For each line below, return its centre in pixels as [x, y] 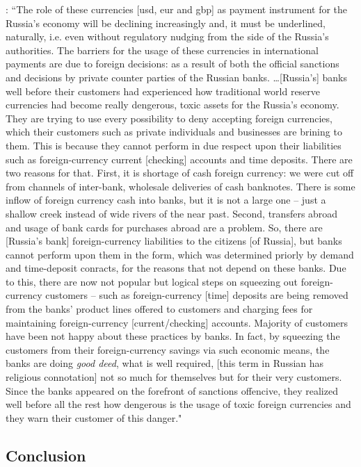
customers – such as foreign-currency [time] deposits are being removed [197, 295]
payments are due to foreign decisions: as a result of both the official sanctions [173, 64]
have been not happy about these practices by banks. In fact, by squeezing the [173, 336]
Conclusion [46, 455]
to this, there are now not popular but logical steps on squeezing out [152, 281]
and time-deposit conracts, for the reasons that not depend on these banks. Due [176, 268]
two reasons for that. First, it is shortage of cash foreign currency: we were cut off [180, 173]
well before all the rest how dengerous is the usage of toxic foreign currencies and [178, 404]
